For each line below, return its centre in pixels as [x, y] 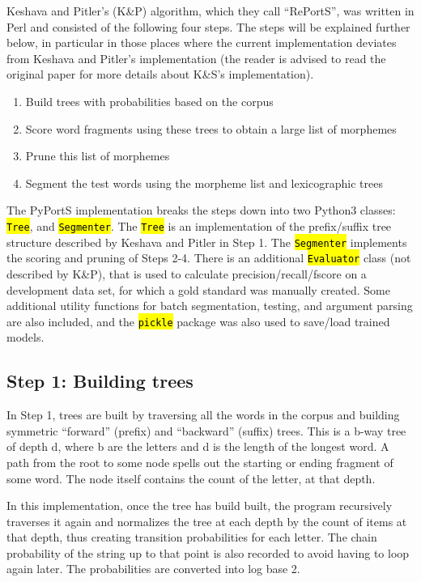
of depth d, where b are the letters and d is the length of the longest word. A [198, 446]
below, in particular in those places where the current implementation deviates [202, 42]
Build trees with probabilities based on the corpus [149, 101]
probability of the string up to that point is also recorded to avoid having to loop [208, 552]
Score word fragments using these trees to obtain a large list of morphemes [211, 128]
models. [26, 337]
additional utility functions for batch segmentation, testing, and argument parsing [210, 306]
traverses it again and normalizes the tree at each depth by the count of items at [207, 521]
